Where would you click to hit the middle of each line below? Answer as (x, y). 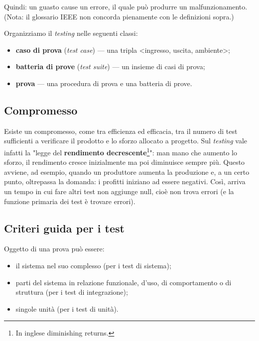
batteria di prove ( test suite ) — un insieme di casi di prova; (110, 66)
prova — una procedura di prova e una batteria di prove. (104, 83)
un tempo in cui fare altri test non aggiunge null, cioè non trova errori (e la (119, 191)
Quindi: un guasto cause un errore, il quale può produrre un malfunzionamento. (126, 6)
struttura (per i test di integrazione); (72, 292)
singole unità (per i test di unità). (67, 308)
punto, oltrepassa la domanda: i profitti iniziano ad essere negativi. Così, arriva (125, 181)
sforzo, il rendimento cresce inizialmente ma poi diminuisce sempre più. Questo (125, 162)
